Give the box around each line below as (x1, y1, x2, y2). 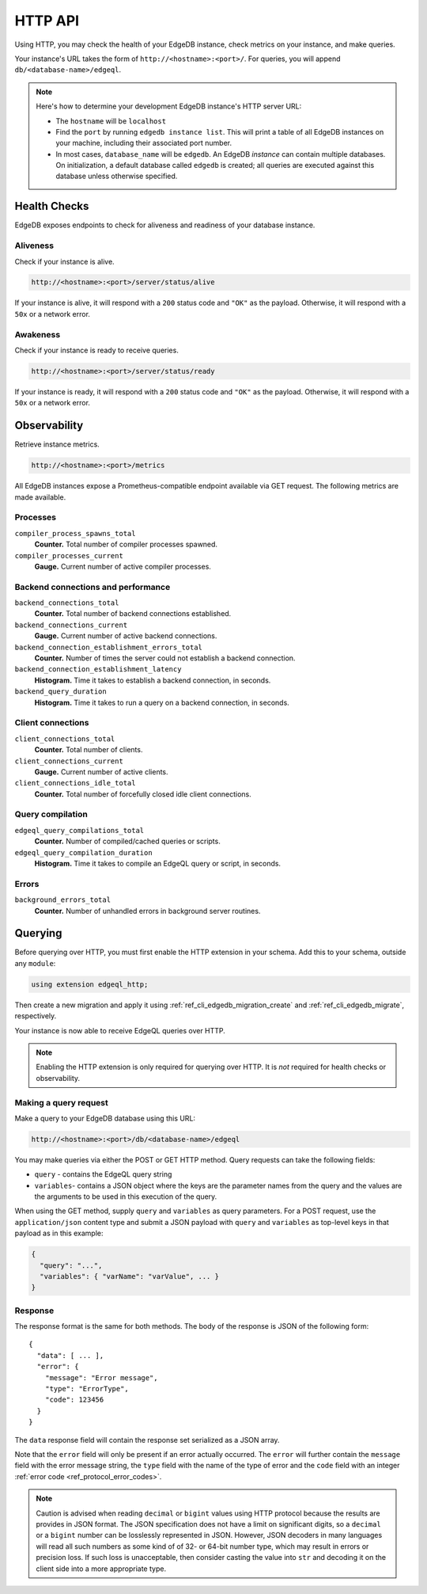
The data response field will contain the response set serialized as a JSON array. (14, 1435, 280, 1444)
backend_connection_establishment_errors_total (14, 642, 203, 652)
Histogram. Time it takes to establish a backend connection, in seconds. (34, 675, 271, 685)
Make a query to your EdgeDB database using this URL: (14, 1113, 196, 1123)
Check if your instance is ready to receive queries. (14, 345, 179, 355)
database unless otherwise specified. (55, 171, 178, 181)
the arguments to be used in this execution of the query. (34, 1192, 217, 1201)
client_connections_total (14, 734, 115, 744)
